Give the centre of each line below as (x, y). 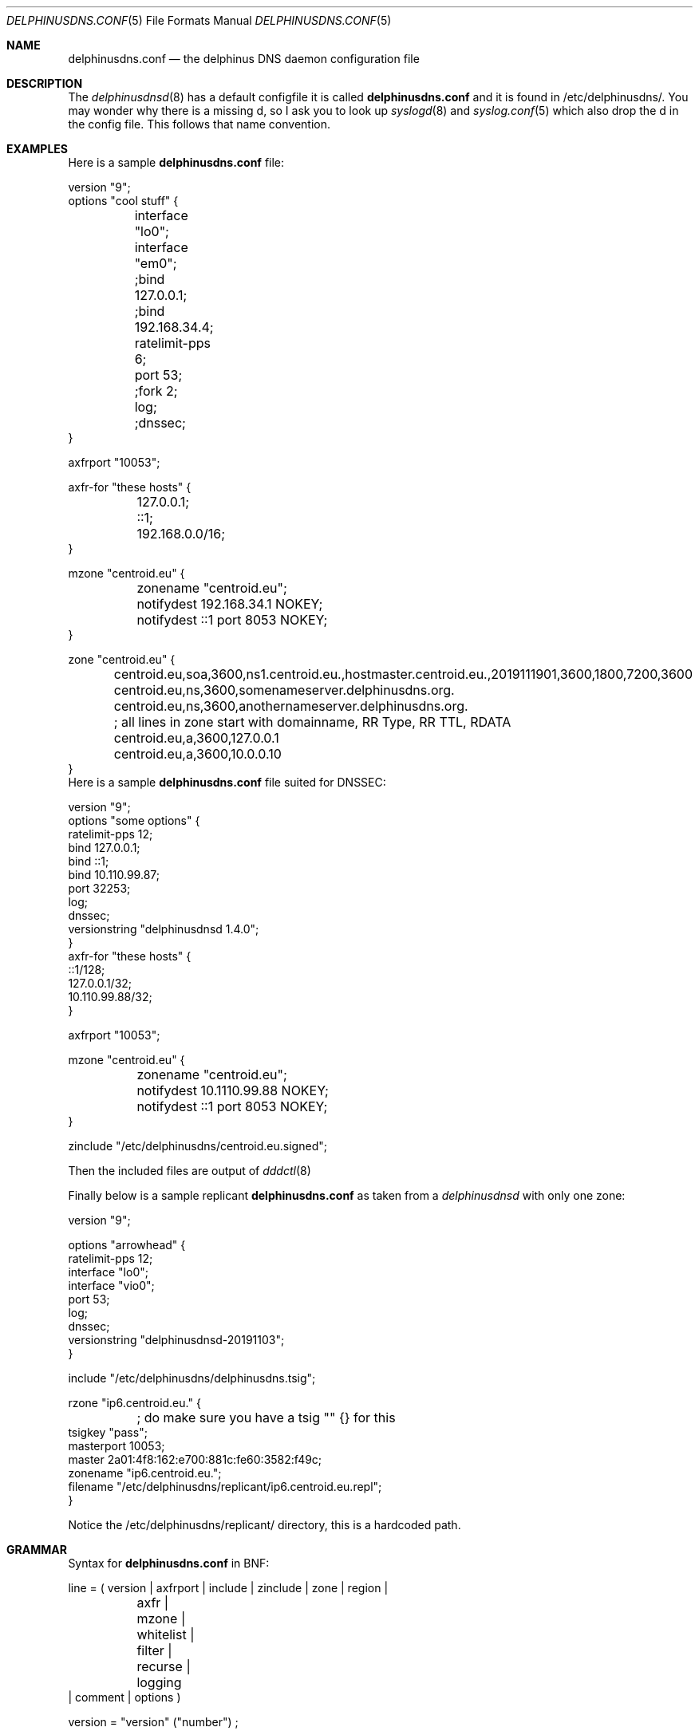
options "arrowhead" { (127, 1245)
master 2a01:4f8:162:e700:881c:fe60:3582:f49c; (195, 1459)
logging (159, 1682)
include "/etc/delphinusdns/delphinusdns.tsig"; (192, 1378)
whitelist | (166, 1634)
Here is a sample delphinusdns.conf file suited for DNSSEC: (227, 782)
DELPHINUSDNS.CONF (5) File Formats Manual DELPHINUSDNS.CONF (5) (199, 20)
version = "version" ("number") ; (153, 1722)
